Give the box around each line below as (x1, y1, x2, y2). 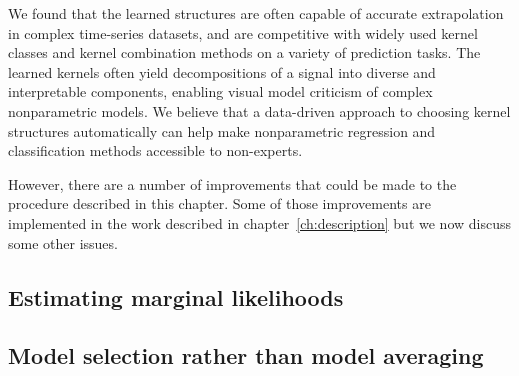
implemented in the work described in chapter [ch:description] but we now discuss (8, 212, 511, 233)
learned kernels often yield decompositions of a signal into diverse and (8, 61, 436, 82)
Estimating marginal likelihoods (8, 281, 344, 312)
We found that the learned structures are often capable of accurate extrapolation (8, 3, 504, 23)
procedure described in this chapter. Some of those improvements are (8, 193, 431, 214)
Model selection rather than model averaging (8, 340, 484, 371)
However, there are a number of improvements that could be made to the (8, 173, 457, 194)
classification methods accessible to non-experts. (8, 140, 303, 161)
